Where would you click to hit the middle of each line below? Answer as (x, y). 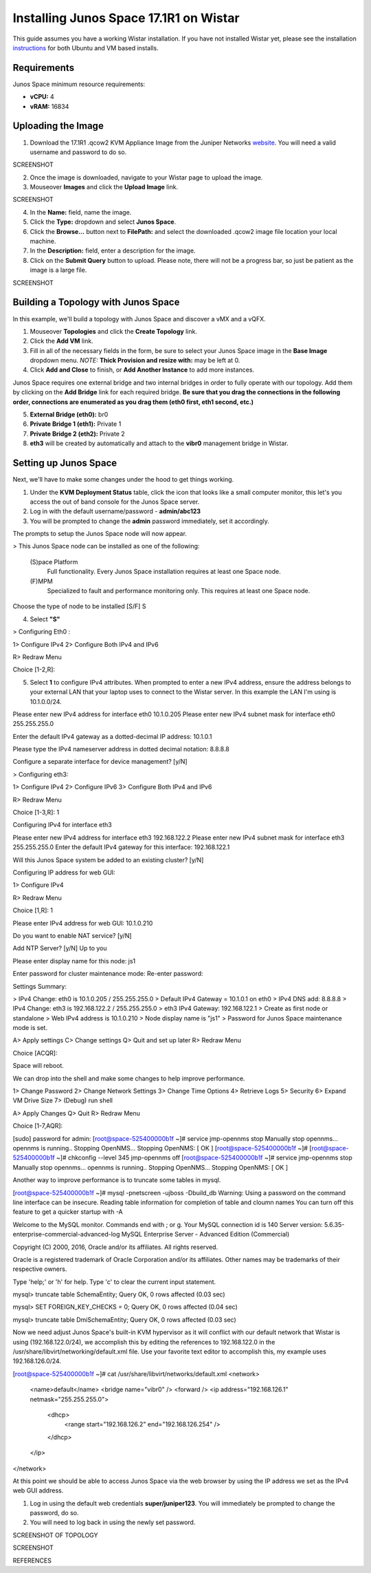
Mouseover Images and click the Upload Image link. (104, 187)
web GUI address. (38, 1490)
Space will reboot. (38, 1066)
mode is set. (30, 1028)
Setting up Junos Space (65, 463)
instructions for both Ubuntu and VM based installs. (86, 47)
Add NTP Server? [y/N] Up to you (60, 948)
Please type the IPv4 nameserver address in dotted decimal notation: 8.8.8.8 (121, 749)
